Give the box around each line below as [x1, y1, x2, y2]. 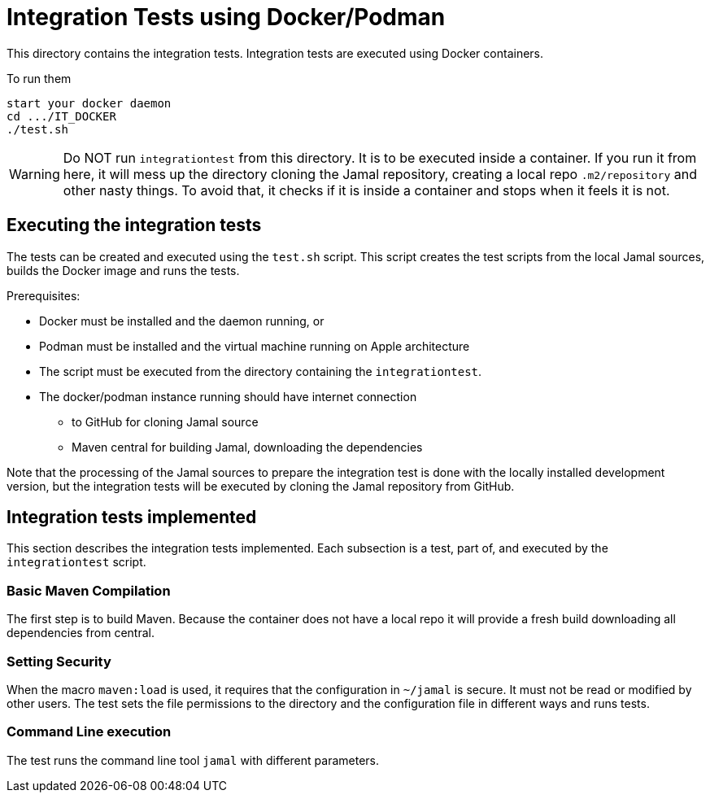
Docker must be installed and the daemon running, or [39, 313, 325, 328]
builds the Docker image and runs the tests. [7, 263, 240, 277]
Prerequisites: [7, 288, 81, 303]
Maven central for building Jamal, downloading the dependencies [72, 439, 423, 454]
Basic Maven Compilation [7, 582, 171, 599]
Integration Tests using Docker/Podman [7, 3, 446, 31]
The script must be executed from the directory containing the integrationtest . [39, 364, 482, 378]
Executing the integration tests [7, 215, 262, 236]
